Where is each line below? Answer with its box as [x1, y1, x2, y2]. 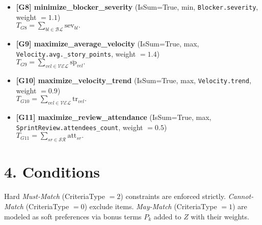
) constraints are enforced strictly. [120, 191, 226, 202]
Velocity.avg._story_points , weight [16, 48, 136, 59]
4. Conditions [4, 161, 100, 182]
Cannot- [228, 191, 254, 202]
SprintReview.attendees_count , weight [16, 121, 143, 132]
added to [153, 211, 181, 221]
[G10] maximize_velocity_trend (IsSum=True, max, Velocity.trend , [16, 75, 251, 86]
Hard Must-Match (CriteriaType [4, 191, 105, 202]
